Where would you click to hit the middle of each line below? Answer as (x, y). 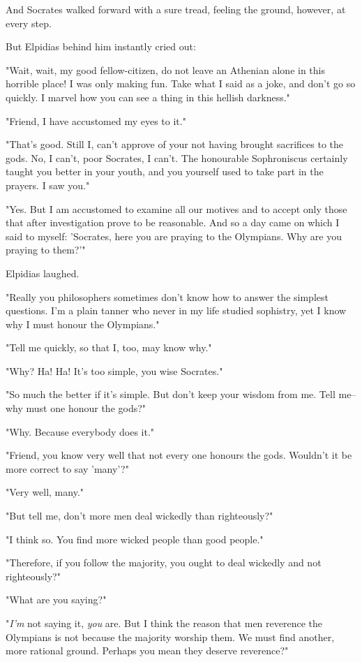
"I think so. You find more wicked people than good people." (135, 539)
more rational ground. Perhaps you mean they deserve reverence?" (147, 650)
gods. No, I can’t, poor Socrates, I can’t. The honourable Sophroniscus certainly (177, 157)
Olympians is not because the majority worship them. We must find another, (170, 637)
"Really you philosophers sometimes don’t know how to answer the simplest (167, 296)
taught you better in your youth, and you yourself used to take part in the (165, 171)
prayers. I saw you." (48, 185)
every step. (29, 23)
